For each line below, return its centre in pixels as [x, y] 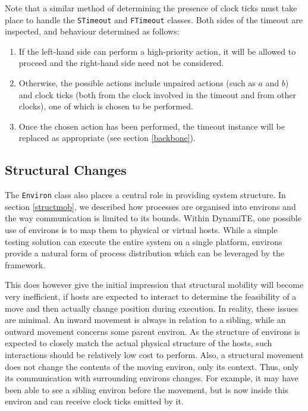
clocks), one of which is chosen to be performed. [106, 106]
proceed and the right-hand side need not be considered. [121, 63]
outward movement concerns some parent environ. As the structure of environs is [153, 331]
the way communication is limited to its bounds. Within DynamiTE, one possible [153, 218]
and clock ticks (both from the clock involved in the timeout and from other [157, 94]
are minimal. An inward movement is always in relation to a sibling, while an [145, 320]
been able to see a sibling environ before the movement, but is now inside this [147, 389]
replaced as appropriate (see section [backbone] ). [107, 138]
